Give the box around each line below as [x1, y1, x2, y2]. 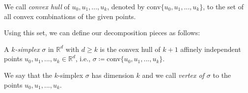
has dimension [91, 70, 134, 80]
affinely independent [180, 44, 241, 54]
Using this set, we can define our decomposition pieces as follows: [4, 27, 200, 38]
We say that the [4, 70, 53, 80]
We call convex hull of [4, 1, 70, 11]
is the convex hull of [100, 44, 161, 54]
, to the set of [203, 1, 244, 11]
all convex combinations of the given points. [4, 11, 136, 21]
